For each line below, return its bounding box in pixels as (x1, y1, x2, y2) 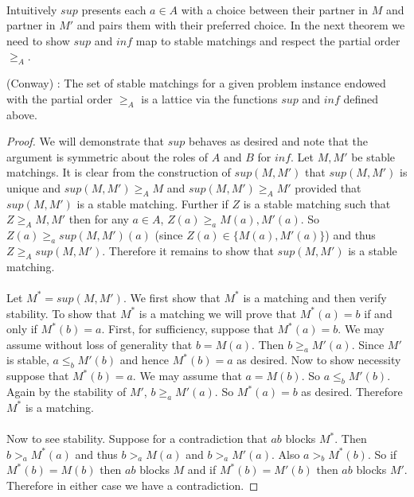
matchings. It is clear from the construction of (6, 164, 231, 181)
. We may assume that (132, 367, 242, 384)
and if (187, 461, 217, 478)
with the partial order (6, 90, 113, 107)
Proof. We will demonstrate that (6, 133, 165, 149)
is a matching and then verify (243, 289, 387, 305)
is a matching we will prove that (139, 305, 297, 321)
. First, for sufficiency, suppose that (101, 320, 274, 337)
